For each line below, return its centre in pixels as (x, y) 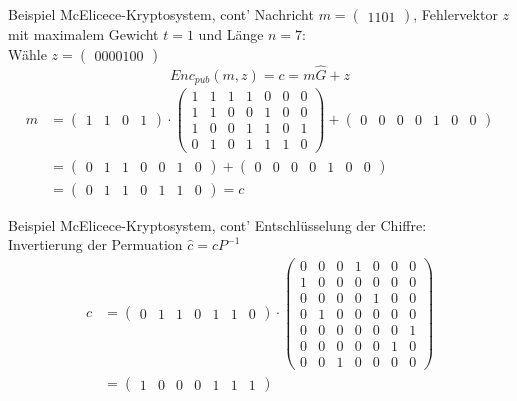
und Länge (231, 34)
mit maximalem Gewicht (83, 34)
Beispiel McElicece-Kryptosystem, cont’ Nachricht (161, 14)
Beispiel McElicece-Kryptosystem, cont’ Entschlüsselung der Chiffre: (217, 224)
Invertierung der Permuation (95, 244)
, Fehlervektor (455, 14)
